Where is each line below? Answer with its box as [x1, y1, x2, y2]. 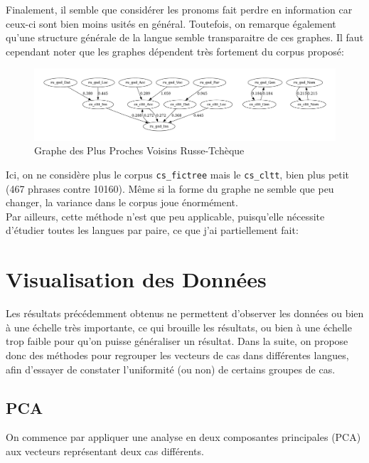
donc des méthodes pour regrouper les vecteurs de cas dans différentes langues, [6, 347, 349, 362]
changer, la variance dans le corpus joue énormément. [6, 195, 238, 210]
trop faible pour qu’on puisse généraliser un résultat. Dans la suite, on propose [6, 334, 348, 348]
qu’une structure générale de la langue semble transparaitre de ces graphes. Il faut [6, 30, 364, 45]
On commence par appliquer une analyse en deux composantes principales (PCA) [6, 430, 361, 445]
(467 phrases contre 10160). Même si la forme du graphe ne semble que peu [6, 181, 334, 196]
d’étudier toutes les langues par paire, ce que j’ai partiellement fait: [6, 223, 299, 238]
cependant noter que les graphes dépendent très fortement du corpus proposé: [6, 43, 344, 58]
